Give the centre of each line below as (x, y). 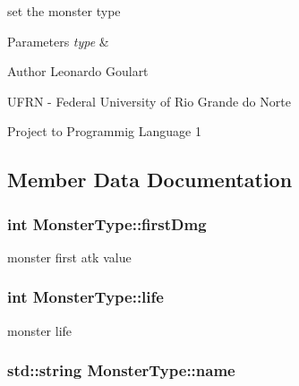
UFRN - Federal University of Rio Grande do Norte (149, 101)
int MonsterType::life (85, 297)
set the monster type (64, 11)
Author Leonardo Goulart (78, 71)
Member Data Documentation (150, 180)
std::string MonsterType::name (121, 370)
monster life (40, 330)
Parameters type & (58, 41)
